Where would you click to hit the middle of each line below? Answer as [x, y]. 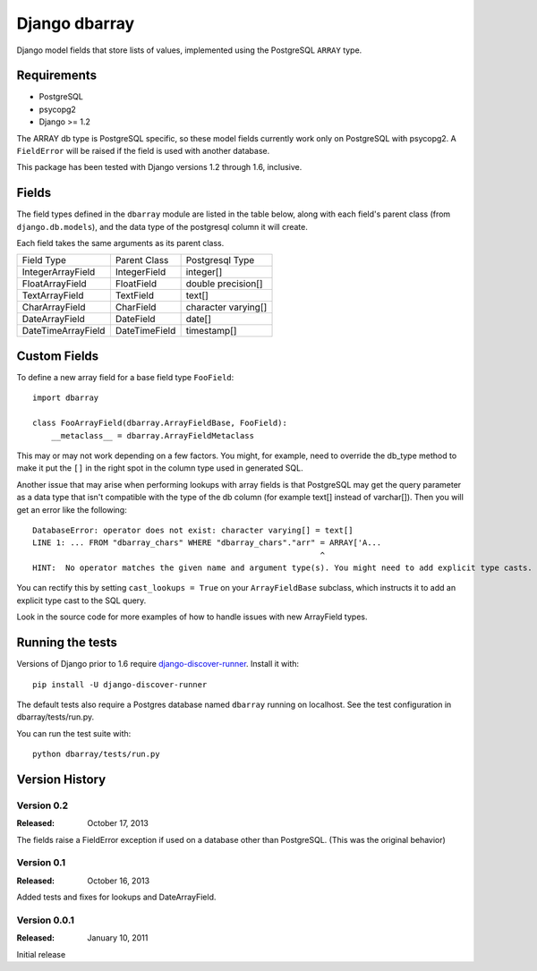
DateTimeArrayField [64, 331]
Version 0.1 [41, 863]
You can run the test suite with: [74, 733]
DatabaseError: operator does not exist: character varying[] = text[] [193, 530]
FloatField [136, 284]
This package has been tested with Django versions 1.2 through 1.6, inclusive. [159, 167]
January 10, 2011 [118, 938]
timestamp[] [211, 331]
